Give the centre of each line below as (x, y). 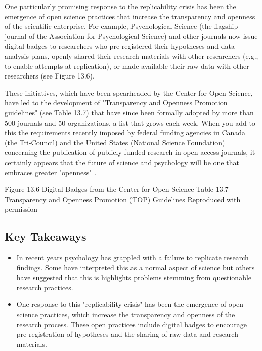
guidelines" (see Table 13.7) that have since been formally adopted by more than (129, 112)
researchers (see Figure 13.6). (50, 76)
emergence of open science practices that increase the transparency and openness (130, 16)
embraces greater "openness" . (51, 172)
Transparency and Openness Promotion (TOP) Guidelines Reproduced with (123, 199)
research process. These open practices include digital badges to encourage (132, 324)
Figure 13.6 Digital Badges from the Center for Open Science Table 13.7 (117, 189)
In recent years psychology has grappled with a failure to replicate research (133, 258)
